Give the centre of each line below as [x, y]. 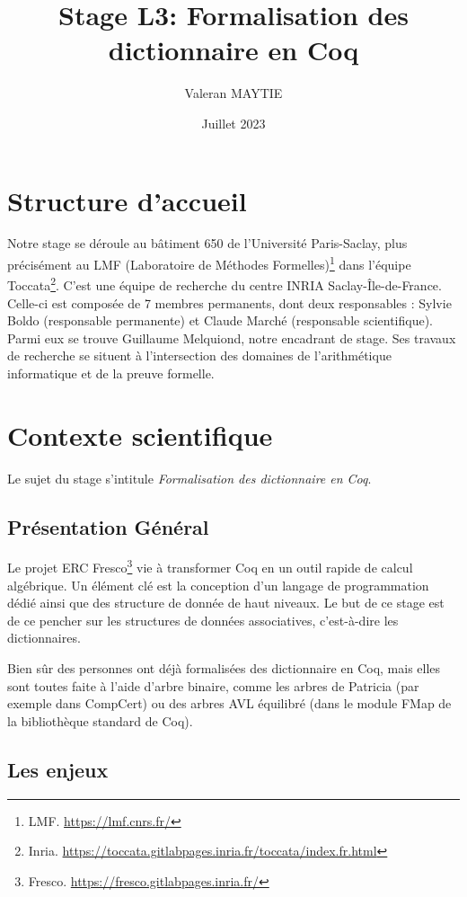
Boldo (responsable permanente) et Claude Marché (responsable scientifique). [220, 320]
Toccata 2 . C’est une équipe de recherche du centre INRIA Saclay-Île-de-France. [225, 284]
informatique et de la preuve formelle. [111, 373]
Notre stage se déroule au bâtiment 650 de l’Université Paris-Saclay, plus [207, 243]
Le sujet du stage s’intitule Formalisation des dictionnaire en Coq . [189, 478]
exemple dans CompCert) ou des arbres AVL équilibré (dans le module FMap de [229, 703]
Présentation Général [108, 526]
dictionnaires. [44, 638]
